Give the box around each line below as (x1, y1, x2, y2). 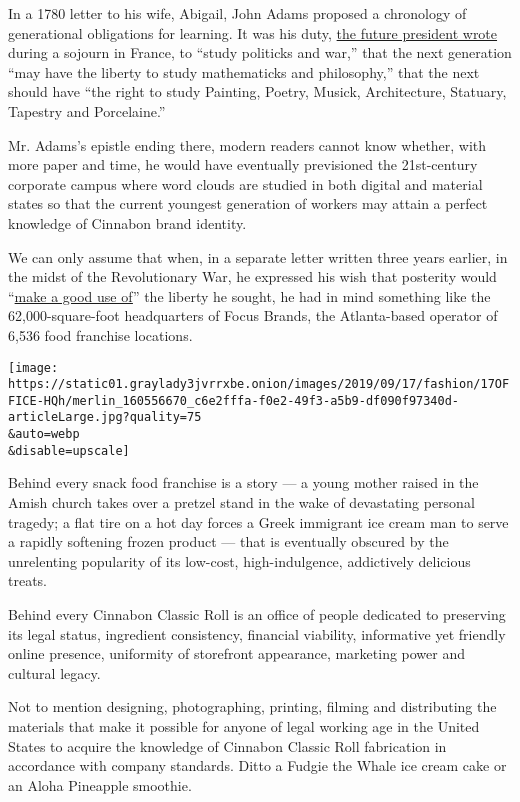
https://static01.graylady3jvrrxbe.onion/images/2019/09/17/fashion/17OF (8, 377, 510, 392)
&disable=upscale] (8, 443, 130, 458)
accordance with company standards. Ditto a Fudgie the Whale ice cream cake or (8, 755, 507, 776)
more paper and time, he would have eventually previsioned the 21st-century (8, 154, 478, 175)
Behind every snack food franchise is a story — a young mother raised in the (8, 472, 479, 493)
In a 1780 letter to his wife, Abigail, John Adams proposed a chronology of (8, 3, 467, 23)
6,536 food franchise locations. (8, 324, 193, 345)
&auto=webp (8, 427, 80, 442)
